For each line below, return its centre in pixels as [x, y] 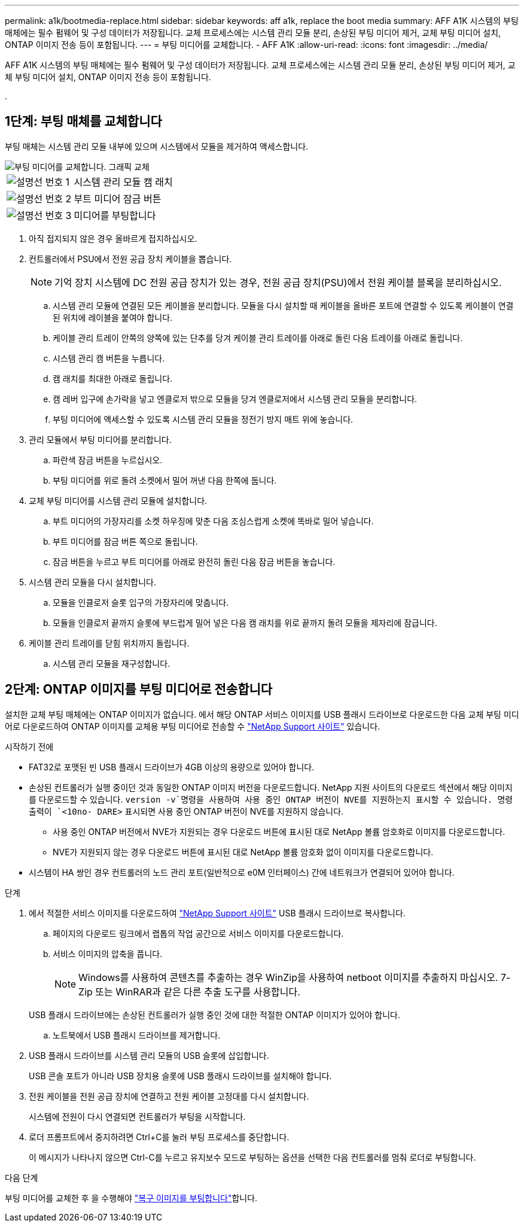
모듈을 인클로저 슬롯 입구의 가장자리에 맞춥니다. [141, 602]
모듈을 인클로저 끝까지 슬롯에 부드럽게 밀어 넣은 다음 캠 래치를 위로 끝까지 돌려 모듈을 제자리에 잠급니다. [245, 622]
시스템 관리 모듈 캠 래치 [123, 182]
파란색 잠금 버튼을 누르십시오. [108, 460]
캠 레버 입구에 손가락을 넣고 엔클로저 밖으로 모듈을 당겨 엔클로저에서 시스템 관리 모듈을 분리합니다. [235, 399]
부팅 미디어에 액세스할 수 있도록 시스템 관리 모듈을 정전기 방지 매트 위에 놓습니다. [203, 419]
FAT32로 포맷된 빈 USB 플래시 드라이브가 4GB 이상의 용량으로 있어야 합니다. [172, 767]
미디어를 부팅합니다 [115, 215]
